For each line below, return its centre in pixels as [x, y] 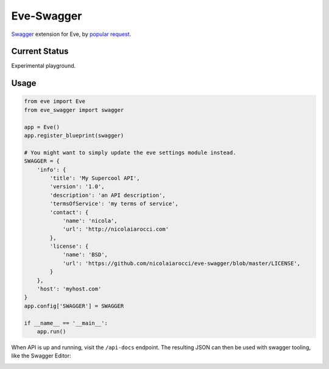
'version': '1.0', [77, 187]
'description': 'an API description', [108, 195]
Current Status [40, 51]
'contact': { [69, 212]
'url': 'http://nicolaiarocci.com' [115, 229]
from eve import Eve [55, 101]
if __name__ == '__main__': [66, 323]
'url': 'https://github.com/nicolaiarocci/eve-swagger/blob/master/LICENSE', [182, 263]
